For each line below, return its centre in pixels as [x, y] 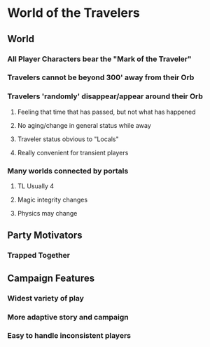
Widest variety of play [45, 298]
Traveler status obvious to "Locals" [68, 139]
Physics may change [47, 214]
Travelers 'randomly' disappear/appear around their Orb [105, 96]
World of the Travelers [73, 13]
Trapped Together [38, 256]
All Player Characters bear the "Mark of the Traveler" [99, 59]
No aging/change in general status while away [84, 125]
